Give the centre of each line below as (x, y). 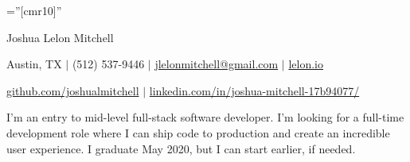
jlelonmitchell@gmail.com (217, 64)
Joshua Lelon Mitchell (60, 37)
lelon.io (306, 64)
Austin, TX (34, 64)
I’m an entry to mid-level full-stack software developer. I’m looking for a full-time (205, 117)
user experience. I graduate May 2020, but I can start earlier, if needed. (181, 148)
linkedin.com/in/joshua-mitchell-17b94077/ (254, 90)
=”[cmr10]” (34, 10)
